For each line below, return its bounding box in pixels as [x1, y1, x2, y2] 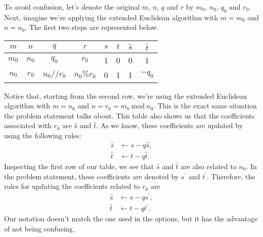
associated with [4, 120, 52, 131]
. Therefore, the [207, 171, 255, 181]
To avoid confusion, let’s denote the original [4, 2, 140, 12]
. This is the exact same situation [153, 100, 257, 111]
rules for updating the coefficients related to [4, 181, 140, 191]
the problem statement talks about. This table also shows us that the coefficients [4, 110, 255, 121]
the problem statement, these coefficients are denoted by [4, 171, 179, 181]
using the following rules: [4, 130, 81, 140]
